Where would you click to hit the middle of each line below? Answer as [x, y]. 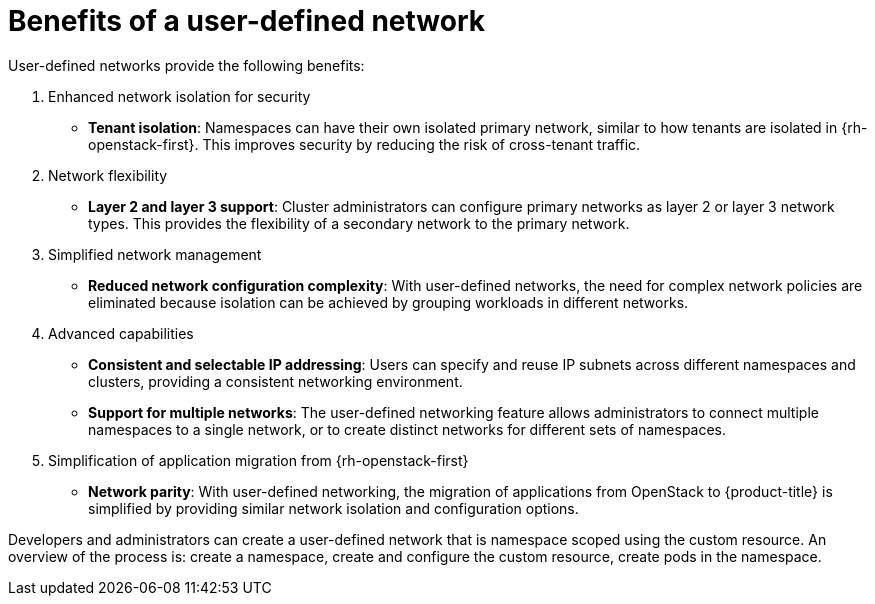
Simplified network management [155, 254]
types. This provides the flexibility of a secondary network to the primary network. [359, 223]
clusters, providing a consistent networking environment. [275, 381]
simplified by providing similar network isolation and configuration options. [333, 508]
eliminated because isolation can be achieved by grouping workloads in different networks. [388, 302]
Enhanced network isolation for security [179, 96]
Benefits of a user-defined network [247, 21]
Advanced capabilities [121, 333]
